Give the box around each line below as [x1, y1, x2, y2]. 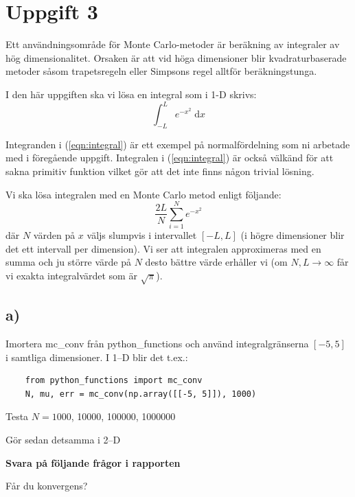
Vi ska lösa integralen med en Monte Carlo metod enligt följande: [5, 187, 282, 201]
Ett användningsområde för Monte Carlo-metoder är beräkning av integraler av [5, 37, 340, 51]
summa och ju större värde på [5, 255, 132, 269]
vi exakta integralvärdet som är [5, 268, 137, 283]
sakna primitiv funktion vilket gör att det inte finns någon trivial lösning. [5, 163, 314, 178]
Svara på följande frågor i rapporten [5, 455, 181, 470]
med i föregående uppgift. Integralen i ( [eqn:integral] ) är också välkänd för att [5, 150, 334, 165]
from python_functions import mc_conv [25, 375, 203, 386]
